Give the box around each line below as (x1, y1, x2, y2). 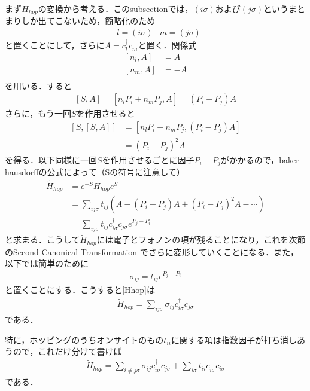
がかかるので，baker (220, 153, 299, 166)
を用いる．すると (5, 79, 72, 91)
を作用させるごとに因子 (102, 153, 194, 166)
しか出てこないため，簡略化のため (21, 14, 156, 27)
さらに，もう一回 (5, 107, 71, 120)
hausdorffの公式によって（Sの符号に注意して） (5, 166, 185, 178)
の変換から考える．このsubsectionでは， (38, 2, 193, 14)
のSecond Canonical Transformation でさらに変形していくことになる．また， (5, 245, 299, 258)
